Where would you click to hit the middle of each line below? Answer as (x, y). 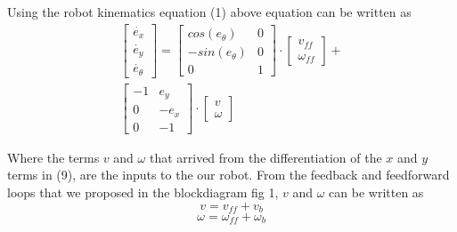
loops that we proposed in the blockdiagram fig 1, (143, 192)
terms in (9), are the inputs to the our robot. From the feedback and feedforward (228, 175)
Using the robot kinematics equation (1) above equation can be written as (209, 12)
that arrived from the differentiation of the (265, 157)
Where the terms (53, 157)
